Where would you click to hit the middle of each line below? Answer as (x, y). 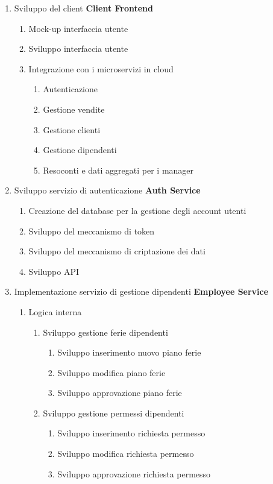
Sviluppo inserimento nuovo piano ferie (129, 352)
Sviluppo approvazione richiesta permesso (134, 473)
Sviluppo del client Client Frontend (84, 8)
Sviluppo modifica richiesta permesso (126, 454)
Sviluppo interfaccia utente (78, 49)
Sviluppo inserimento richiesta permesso (131, 433)
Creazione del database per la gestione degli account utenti (137, 210)
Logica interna (55, 311)
